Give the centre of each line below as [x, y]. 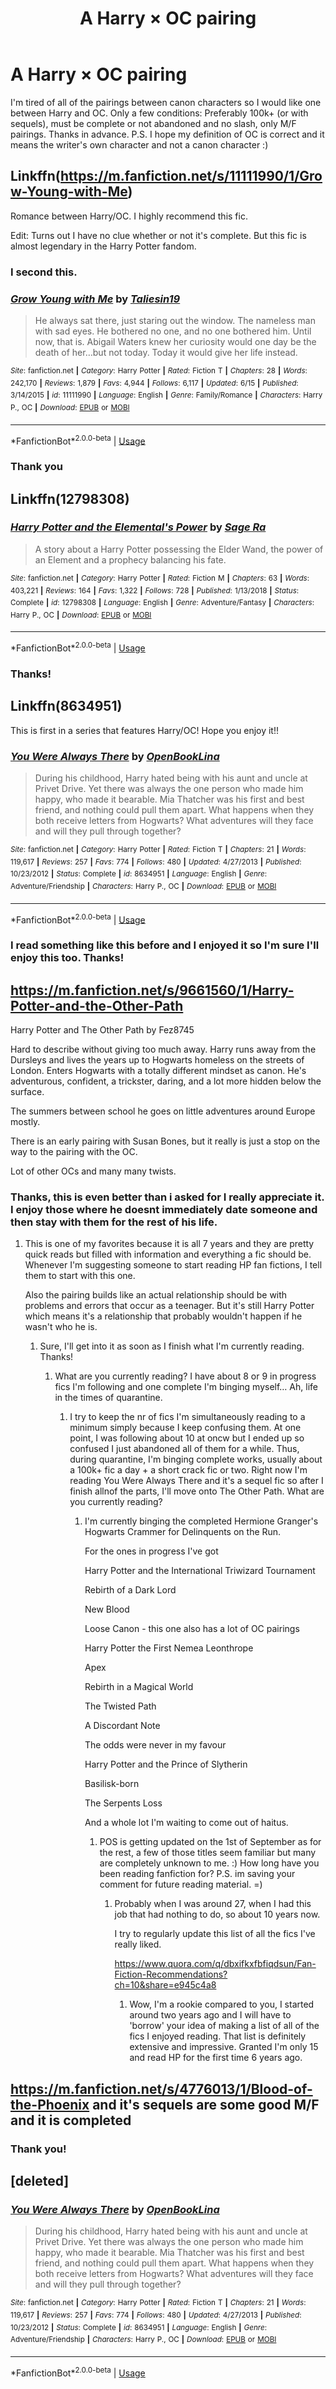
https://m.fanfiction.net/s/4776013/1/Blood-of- [161, 2088]
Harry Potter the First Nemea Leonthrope [169, 1648]
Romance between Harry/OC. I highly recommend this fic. [129, 216]
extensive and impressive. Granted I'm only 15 [224, 2047]
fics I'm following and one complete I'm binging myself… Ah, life [186, 1387]
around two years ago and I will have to [210, 2015]
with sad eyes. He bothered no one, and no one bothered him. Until [173, 331]
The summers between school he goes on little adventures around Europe [163, 1111]
